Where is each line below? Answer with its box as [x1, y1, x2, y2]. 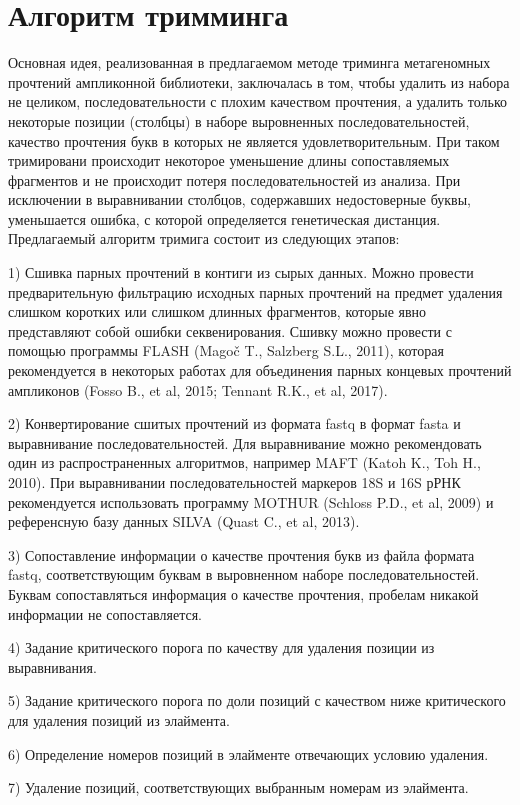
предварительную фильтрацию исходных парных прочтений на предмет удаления [8, 281, 503, 302]
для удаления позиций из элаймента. [8, 709, 230, 730]
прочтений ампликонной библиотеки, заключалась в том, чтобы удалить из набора [8, 71, 510, 92]
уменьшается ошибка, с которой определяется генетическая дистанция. [8, 208, 441, 229]
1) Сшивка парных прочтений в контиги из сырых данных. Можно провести [8, 262, 474, 283]
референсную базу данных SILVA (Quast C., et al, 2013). [8, 511, 360, 532]
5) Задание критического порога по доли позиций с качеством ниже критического [8, 690, 506, 711]
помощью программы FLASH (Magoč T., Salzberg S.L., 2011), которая [8, 340, 444, 361]
